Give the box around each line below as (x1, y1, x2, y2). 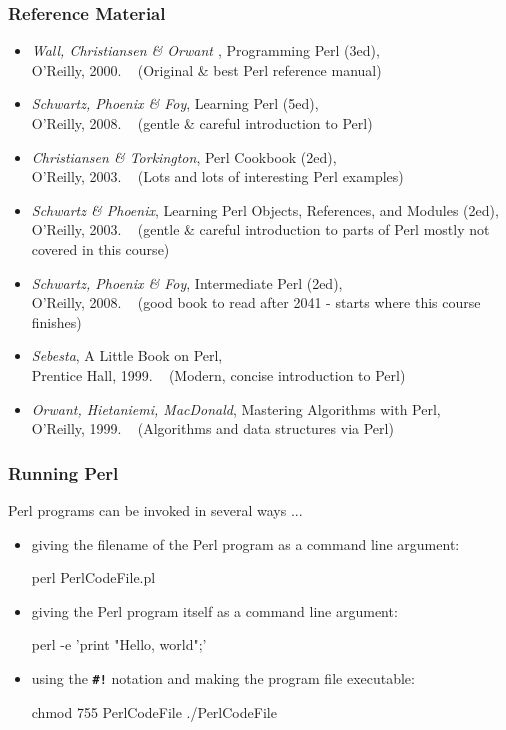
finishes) (31, 311, 82, 332)
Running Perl (8, 460, 119, 485)
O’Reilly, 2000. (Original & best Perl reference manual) (31, 59, 382, 80)
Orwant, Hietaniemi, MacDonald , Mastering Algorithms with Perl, (31, 398, 441, 419)
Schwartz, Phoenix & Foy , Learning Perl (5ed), (31, 93, 319, 114)
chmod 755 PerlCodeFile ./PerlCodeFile (31, 701, 277, 722)
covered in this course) (31, 238, 170, 259)
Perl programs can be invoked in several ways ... (8, 499, 303, 520)
